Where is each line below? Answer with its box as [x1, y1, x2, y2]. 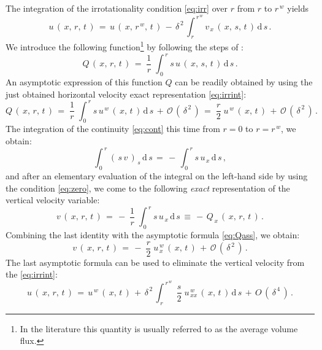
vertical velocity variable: [6, 193, 100, 206]
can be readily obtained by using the [175, 75, 313, 88]
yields [287, 2, 309, 14]
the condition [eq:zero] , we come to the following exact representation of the [6, 181, 290, 194]
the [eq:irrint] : [6, 268, 58, 281]
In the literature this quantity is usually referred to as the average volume [20, 322, 298, 335]
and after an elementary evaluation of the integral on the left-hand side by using [6, 169, 308, 182]
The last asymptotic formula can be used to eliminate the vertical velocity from [6, 255, 305, 268]
